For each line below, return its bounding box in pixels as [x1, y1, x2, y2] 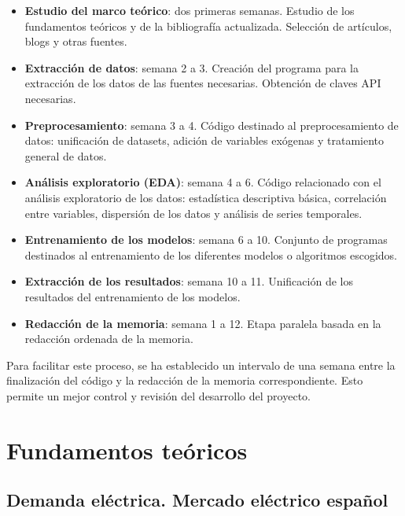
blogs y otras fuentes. [24, 33, 127, 50]
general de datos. [24, 147, 107, 164]
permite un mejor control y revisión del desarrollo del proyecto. [6, 387, 311, 404]
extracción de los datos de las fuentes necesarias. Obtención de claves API [24, 75, 381, 91]
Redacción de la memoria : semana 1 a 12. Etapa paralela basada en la [24, 315, 381, 331]
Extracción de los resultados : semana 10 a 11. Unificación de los [24, 273, 353, 289]
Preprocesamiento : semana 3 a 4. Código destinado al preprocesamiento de [24, 116, 399, 133]
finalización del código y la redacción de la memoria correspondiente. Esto [6, 372, 363, 389]
